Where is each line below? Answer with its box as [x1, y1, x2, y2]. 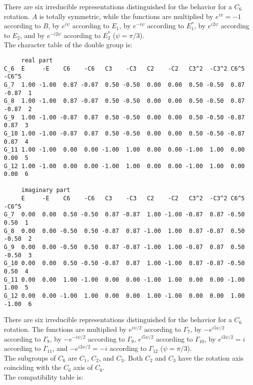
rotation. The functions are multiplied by [4, 324, 127, 334]
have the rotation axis [178, 352, 244, 363]
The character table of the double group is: [4, 39, 133, 50]
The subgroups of [4, 352, 56, 363]
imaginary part [21, 187, 71, 194]
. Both [124, 352, 143, 363]
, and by [20, 30, 45, 40]
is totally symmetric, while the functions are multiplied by [39, 11, 214, 21]
